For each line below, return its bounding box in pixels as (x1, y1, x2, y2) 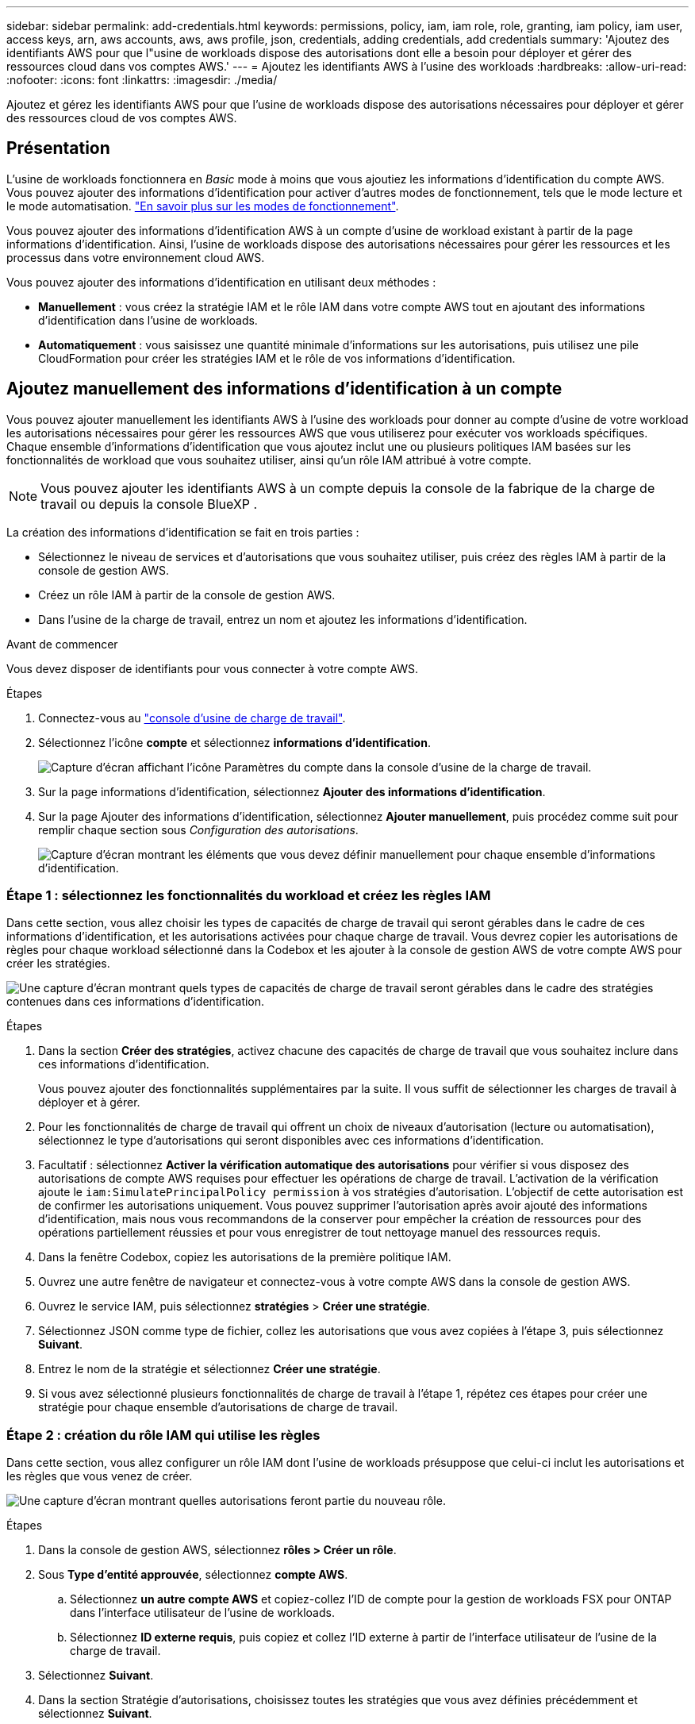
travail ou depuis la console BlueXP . (40, 495, 258, 512)
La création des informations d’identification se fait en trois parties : (6, 525, 359, 539)
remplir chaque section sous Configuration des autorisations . (38, 822, 359, 837)
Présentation (6, 138, 110, 159)
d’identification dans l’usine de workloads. (38, 313, 258, 327)
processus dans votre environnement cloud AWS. (6, 250, 265, 264)
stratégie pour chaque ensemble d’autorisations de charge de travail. (38, 1400, 398, 1414)
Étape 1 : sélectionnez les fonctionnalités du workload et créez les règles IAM (6, 887, 491, 904)
